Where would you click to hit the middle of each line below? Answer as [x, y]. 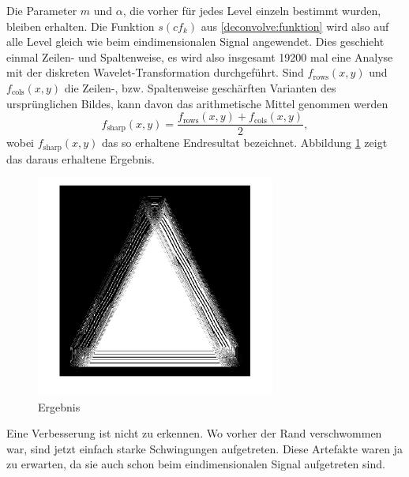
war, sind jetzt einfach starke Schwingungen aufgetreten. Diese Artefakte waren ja [204, 448]
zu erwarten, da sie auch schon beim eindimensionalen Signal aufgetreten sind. [196, 464]
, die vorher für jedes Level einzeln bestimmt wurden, [252, 10]
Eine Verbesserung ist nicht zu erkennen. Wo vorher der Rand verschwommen [194, 433]
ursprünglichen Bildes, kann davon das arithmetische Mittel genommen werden [197, 103]
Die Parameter [42, 10]
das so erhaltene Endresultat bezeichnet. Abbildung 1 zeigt [245, 143]
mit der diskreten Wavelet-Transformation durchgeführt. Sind [155, 72]
